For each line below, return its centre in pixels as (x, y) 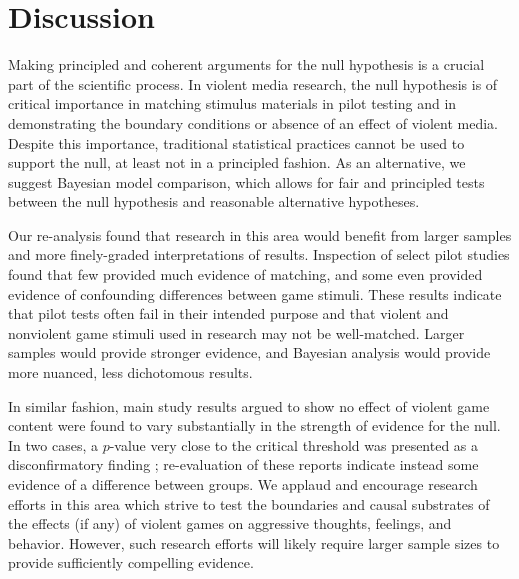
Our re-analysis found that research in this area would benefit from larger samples (260, 234)
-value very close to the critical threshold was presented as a (294, 444)
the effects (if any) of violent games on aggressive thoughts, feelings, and (230, 523)
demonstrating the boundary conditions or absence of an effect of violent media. (253, 122)
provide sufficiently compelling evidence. (131, 562)
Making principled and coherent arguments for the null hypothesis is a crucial (246, 64)
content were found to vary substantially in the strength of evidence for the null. (254, 425)
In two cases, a (53, 444)
